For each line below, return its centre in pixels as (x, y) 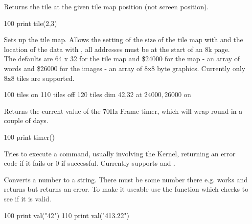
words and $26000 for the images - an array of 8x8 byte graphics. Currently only (125, 68)
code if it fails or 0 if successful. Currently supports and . (90, 163)
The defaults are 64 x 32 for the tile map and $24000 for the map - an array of (122, 59)
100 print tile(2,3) (31, 23)
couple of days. (26, 120)
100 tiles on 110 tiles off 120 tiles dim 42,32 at (73, 94)
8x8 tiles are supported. (39, 78)
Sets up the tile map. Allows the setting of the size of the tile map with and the (124, 39)
